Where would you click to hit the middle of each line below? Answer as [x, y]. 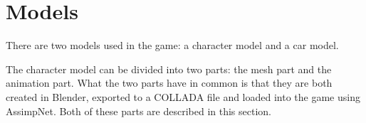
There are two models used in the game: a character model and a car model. [172, 45]
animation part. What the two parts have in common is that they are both [169, 83]
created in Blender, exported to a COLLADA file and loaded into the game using [183, 96]
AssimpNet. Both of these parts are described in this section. [138, 111]
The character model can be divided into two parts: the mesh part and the [169, 69]
